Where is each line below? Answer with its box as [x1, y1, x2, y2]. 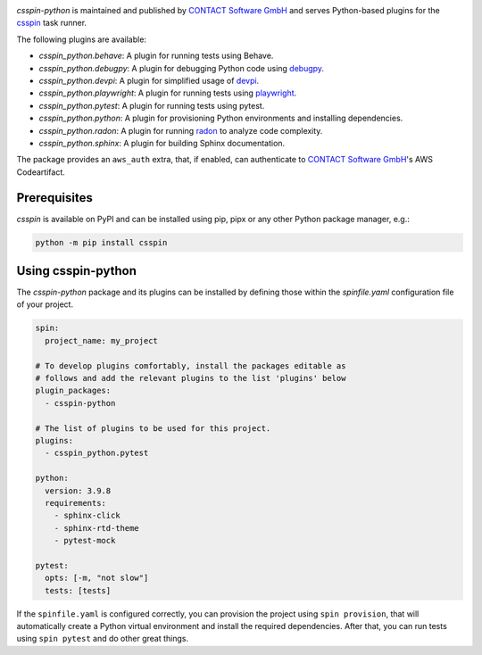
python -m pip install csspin [35, 237, 168, 247]
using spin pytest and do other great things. [16, 634, 189, 644]
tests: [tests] [45, 585, 112, 595]
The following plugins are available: [16, 34, 147, 45]
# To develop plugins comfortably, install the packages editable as [35, 361, 346, 370]
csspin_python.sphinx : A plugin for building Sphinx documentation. [38, 137, 286, 148]
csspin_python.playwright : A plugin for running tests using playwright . [38, 87, 297, 98]
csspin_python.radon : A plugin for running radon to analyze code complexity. [38, 125, 323, 136]
